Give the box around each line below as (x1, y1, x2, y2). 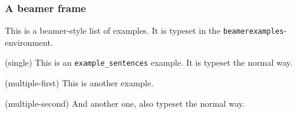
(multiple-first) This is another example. (5, 77, 154, 89)
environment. (5, 36, 53, 48)
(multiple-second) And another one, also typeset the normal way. (5, 97, 245, 109)
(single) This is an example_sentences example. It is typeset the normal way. (5, 56, 293, 69)
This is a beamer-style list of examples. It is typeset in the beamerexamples (5, 24, 284, 37)
